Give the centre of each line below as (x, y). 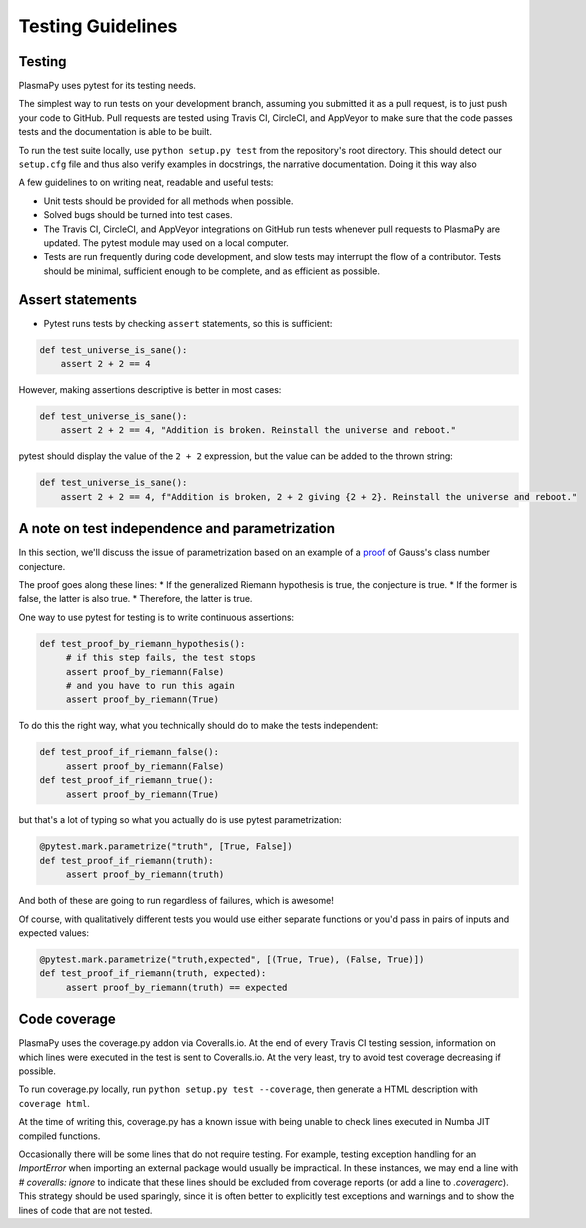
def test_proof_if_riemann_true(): (126, 780)
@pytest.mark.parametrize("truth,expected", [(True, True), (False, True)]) (232, 959)
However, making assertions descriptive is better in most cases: (150, 390)
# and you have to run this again (150, 685)
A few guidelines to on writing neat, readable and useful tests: (146, 182)
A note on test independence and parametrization (176, 528)
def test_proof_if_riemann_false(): (129, 752)
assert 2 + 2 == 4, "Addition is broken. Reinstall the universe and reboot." (258, 430)
